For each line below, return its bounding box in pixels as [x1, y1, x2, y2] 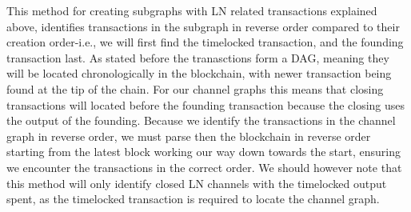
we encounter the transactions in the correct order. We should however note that [6, 158, 402, 175]
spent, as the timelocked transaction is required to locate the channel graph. [6, 190, 380, 207]
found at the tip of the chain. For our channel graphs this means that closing [6, 80, 384, 97]
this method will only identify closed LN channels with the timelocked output [6, 174, 387, 191]
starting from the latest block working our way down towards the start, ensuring [6, 143, 401, 160]
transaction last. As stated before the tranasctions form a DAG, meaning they [6, 49, 389, 66]
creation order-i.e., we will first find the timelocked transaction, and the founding [6, 34, 404, 50]
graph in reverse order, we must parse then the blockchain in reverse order [6, 127, 371, 144]
